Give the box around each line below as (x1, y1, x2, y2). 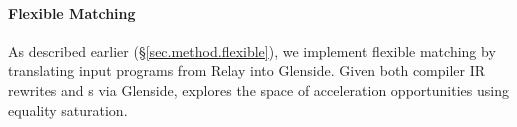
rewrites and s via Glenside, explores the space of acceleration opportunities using (8, 79, 509, 100)
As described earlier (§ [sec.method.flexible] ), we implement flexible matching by (8, 40, 496, 61)
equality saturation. (8, 99, 128, 120)
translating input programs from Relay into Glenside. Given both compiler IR (8, 60, 486, 81)
